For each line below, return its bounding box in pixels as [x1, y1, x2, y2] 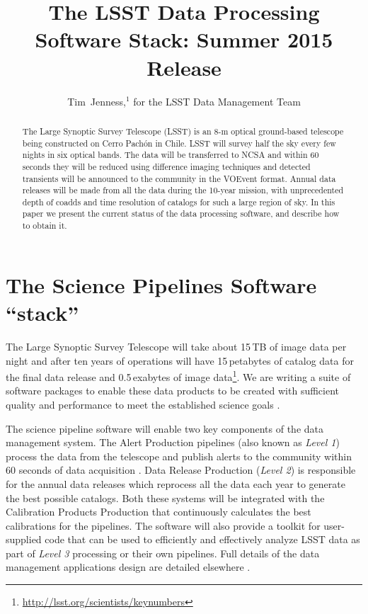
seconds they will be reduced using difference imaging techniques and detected [22, 160, 311, 172]
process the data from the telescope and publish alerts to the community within [6, 448, 352, 463]
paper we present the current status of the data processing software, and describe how [22, 207, 340, 220]
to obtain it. [22, 220, 67, 232]
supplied [6, 532, 42, 547]
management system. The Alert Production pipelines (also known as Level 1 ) [6, 435, 340, 450]
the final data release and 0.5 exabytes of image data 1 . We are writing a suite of [6, 368, 351, 384]
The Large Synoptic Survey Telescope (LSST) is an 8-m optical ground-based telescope [22, 125, 344, 137]
